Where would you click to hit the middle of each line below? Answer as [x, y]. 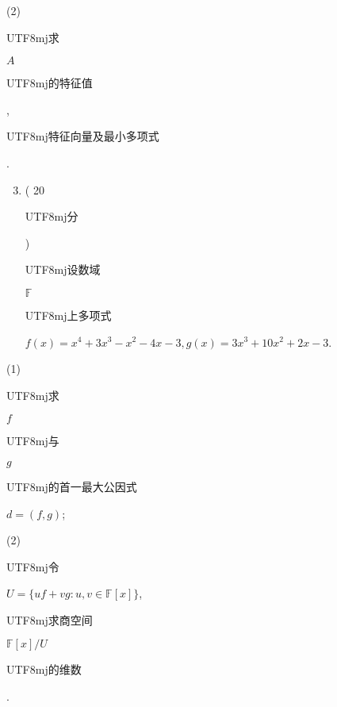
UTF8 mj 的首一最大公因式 [72, 486]
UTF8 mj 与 [33, 441]
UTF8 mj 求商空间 [50, 619]
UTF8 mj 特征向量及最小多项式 [83, 136]
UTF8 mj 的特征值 [50, 83]
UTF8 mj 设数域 [63, 269]
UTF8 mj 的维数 [44, 669]
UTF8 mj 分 [52, 216]
